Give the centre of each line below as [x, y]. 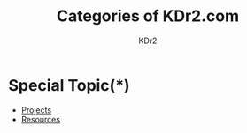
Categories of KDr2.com [148, 16]
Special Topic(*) [69, 85]
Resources [41, 119]
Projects [36, 110]
